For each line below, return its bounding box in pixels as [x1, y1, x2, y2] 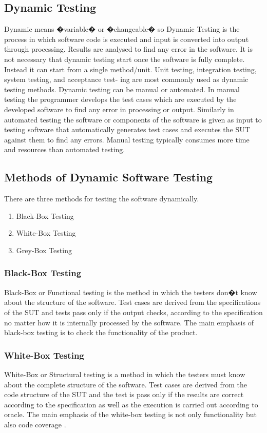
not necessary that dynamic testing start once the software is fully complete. [4, 53, 245, 64]
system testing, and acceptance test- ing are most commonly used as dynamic [4, 74, 249, 85]
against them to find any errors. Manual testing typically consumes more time [4, 134, 250, 145]
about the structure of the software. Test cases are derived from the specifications [4, 297, 261, 307]
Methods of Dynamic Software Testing [4, 169, 213, 185]
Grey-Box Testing [16, 244, 72, 255]
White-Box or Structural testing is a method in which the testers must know [4, 368, 245, 379]
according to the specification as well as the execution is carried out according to [4, 399, 258, 409]
